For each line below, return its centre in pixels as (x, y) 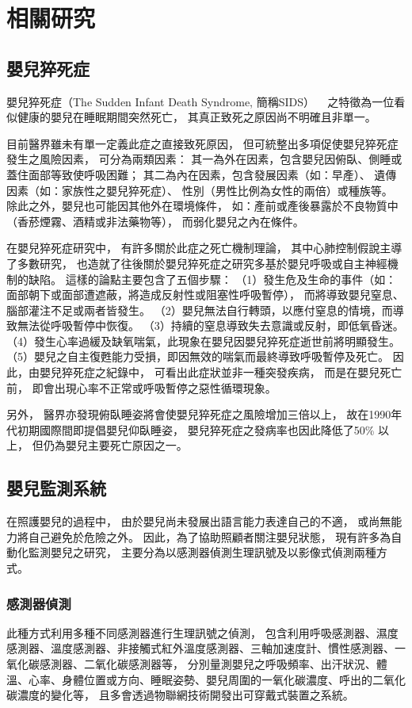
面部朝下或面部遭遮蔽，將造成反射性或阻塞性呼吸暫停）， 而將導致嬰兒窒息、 (205, 295)
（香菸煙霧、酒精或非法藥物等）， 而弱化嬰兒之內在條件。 (155, 221)
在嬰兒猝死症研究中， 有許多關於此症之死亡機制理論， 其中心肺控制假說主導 (204, 248)
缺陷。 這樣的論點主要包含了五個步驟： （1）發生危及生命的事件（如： (212, 279)
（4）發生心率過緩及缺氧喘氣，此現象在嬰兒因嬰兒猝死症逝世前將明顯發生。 (203, 341)
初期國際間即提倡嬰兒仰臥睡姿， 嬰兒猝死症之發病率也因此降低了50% (196, 429)
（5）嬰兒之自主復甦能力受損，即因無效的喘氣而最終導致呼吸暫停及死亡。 (198, 356)
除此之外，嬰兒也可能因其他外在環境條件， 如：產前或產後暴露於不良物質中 (202, 206)
